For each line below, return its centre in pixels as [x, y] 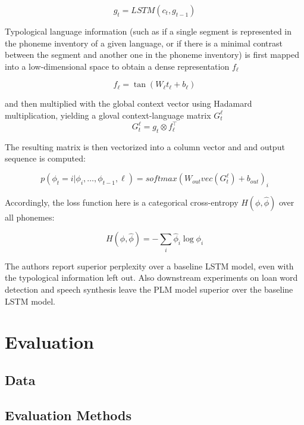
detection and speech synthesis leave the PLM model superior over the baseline [149, 289]
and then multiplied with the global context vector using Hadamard [129, 103]
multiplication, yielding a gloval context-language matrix [108, 115]
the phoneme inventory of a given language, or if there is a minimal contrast [144, 43]
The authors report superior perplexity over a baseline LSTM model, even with [149, 266]
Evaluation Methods [68, 415]
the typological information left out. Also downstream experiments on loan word [151, 277]
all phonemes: [30, 217]
